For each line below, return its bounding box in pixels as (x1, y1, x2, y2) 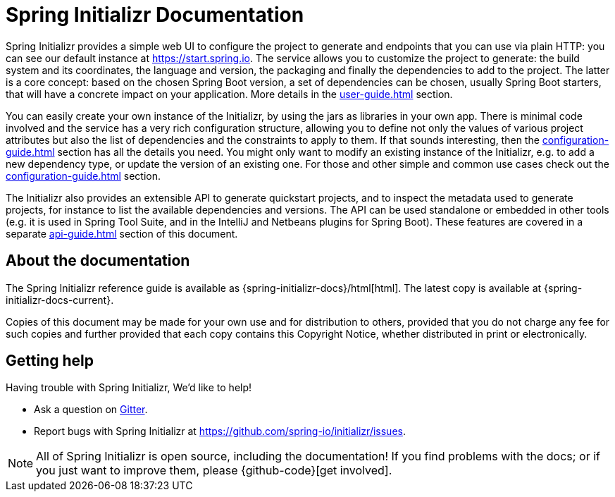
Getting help (6, 352, 94, 370)
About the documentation (6, 252, 190, 270)
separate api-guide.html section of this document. (6, 227, 238, 240)
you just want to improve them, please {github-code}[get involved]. (36, 463, 392, 478)
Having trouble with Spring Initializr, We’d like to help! (6, 381, 252, 394)
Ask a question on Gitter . (34, 403, 148, 416)
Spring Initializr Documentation (6, 3, 304, 27)
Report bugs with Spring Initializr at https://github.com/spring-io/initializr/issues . (34, 425, 406, 438)
